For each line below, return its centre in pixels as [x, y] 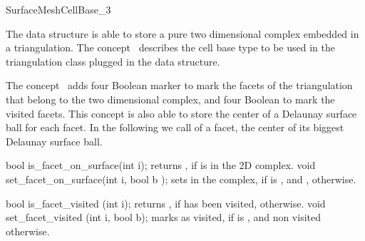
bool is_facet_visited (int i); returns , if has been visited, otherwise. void [166, 203]
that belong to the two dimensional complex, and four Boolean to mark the [170, 99]
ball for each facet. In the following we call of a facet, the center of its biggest [175, 127]
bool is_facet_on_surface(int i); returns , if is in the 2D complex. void [161, 165]
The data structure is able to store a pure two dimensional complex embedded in [182, 33]
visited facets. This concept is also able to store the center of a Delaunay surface [181, 113]
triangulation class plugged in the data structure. [113, 61]
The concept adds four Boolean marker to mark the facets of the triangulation [179, 85]
